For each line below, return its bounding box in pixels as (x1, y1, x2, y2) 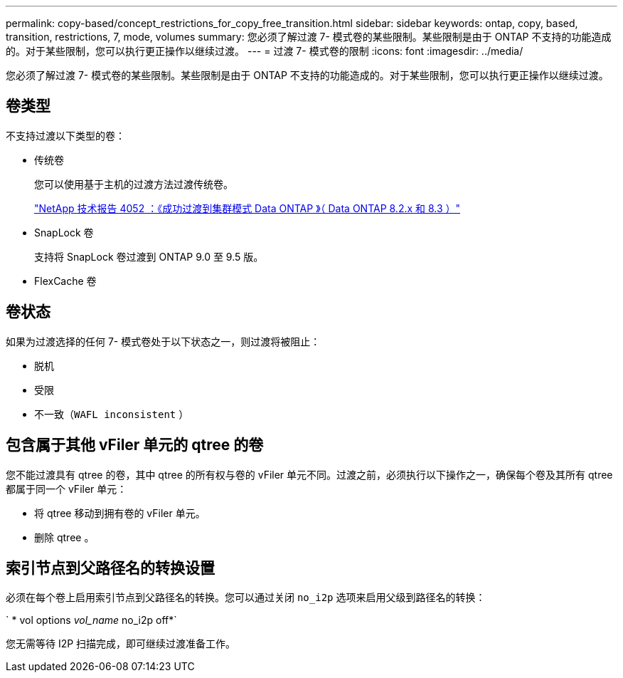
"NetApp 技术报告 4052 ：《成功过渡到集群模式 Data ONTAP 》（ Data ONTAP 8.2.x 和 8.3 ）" (34, 202, 461, 214)
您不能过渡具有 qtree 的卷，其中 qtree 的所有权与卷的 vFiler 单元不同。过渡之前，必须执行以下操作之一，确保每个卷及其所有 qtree (6, 468, 613, 481)
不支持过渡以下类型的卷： (6, 129, 125, 142)
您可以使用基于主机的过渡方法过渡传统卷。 (34, 177, 233, 190)
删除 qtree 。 (34, 531, 95, 543)
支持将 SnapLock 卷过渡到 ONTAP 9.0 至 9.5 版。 (34, 250, 264, 263)
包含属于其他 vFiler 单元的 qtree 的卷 (6, 436, 264, 454)
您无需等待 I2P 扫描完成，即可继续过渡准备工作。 (6, 637, 236, 650)
